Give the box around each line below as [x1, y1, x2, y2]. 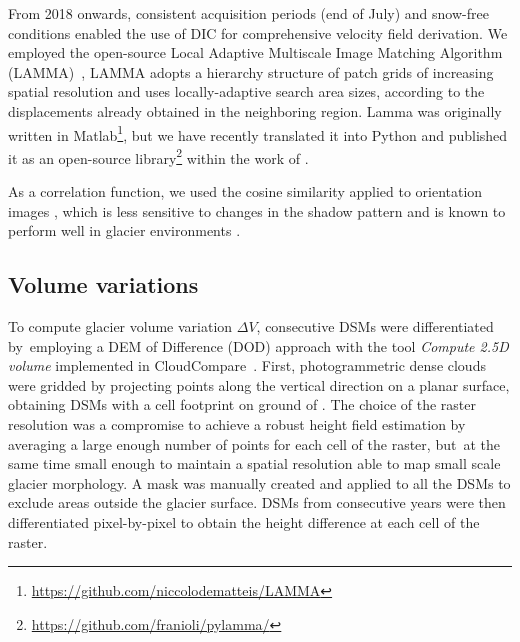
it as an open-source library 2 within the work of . [8, 144, 309, 168]
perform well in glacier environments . [8, 220, 241, 241]
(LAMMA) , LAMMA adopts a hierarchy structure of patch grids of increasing [8, 61, 494, 82]
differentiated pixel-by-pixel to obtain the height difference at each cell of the [8, 511, 480, 532]
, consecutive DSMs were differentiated [256, 316, 494, 337]
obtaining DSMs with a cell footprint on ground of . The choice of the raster [8, 394, 476, 415]
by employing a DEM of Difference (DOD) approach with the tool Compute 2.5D [8, 335, 509, 356]
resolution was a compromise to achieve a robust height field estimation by [8, 414, 466, 435]
